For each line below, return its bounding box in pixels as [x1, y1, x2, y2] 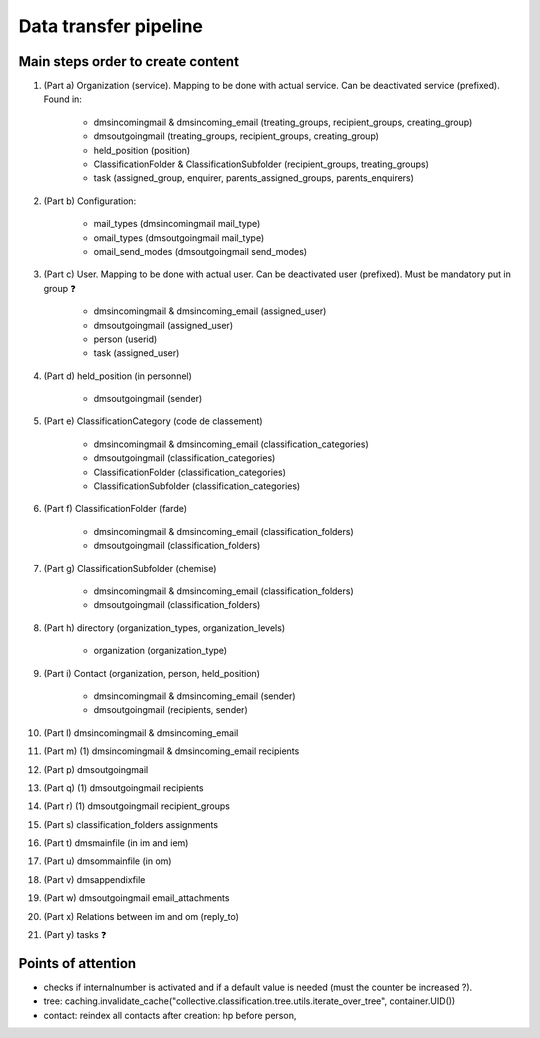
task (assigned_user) [93, 347, 180, 359]
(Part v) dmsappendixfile [43, 873, 146, 885]
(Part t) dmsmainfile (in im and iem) [43, 837, 189, 849]
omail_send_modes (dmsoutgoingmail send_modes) [93, 245, 308, 257]
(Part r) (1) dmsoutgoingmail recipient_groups [43, 800, 230, 812]
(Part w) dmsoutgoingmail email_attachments [43, 892, 230, 904]
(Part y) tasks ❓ [43, 929, 107, 941]
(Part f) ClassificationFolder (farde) [43, 503, 188, 515]
